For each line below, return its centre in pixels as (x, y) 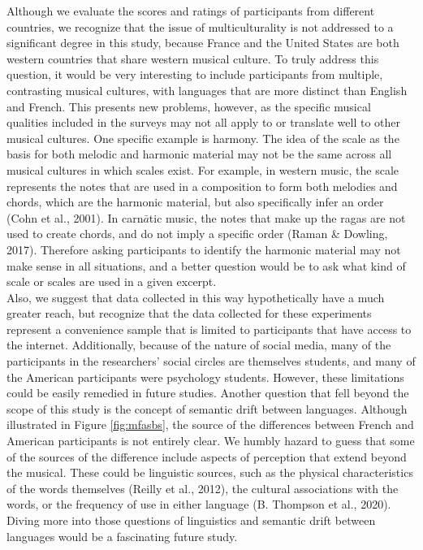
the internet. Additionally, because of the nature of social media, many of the (199, 345)
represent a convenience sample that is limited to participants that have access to (209, 329)
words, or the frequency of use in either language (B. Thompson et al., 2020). (199, 504)
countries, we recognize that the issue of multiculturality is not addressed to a (200, 26)
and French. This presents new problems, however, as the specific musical (189, 106)
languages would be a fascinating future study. (122, 536)
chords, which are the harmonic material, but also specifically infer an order (195, 202)
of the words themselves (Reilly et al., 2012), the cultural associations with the (203, 488)
